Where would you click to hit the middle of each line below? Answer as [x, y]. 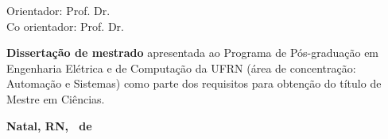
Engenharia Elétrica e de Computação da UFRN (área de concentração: [181, 68]
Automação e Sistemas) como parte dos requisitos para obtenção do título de [194, 83]
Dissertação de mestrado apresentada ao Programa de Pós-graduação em [193, 53]
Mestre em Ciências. [56, 98]
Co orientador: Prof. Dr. [65, 26]
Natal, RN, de [49, 125]
